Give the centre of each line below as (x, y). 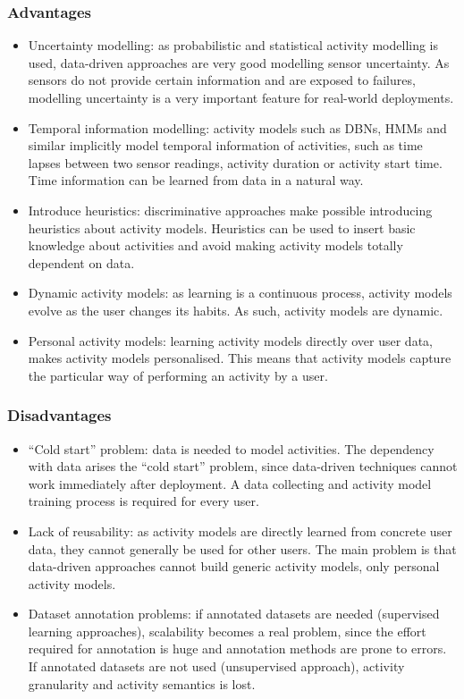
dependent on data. (81, 262)
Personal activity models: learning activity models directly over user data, (230, 340)
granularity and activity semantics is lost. (142, 683)
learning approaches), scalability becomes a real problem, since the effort (227, 631)
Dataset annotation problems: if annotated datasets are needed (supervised (234, 614)
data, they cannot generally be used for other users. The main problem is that (242, 548)
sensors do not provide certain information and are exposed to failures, (222, 80)
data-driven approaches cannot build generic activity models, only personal (234, 566)
